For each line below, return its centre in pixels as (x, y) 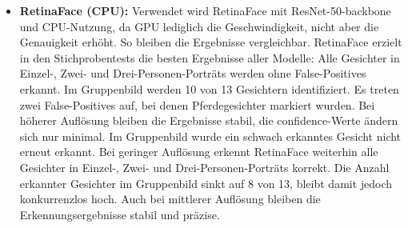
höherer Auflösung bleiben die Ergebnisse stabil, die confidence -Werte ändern (209, 120)
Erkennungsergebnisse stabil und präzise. (120, 214)
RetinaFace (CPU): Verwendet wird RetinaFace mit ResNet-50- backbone (205, 10)
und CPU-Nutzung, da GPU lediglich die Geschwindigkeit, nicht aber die (199, 26)
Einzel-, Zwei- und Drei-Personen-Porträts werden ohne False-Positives (193, 73)
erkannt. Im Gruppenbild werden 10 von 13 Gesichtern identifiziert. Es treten (209, 88)
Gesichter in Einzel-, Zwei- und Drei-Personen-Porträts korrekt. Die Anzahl (204, 167)
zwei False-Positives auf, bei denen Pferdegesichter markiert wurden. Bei (197, 104)
